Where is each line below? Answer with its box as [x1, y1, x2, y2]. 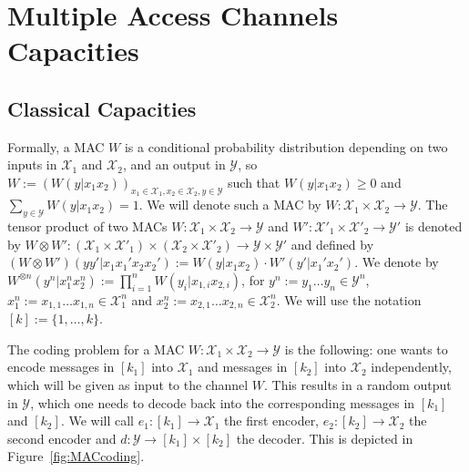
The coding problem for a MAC [7, 339, 185, 358]
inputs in [7, 155, 57, 174]
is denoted [404, 216, 463, 235]
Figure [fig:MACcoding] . [7, 446, 145, 466]
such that [228, 172, 280, 191]
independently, [371, 357, 452, 376]
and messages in [198, 357, 288, 376]
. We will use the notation [276, 290, 422, 309]
